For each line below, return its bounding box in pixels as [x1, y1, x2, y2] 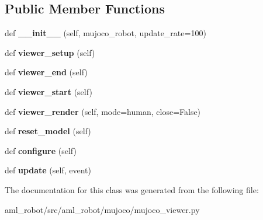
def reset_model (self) [5, 125, 91, 137]
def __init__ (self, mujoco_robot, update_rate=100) [5, 27, 206, 39]
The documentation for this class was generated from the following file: [5, 183, 259, 195]
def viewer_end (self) [5, 66, 88, 78]
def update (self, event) [5, 164, 91, 176]
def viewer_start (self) [5, 85, 92, 97]
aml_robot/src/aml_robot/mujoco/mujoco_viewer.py [5, 203, 200, 215]
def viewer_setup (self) [5, 46, 95, 58]
